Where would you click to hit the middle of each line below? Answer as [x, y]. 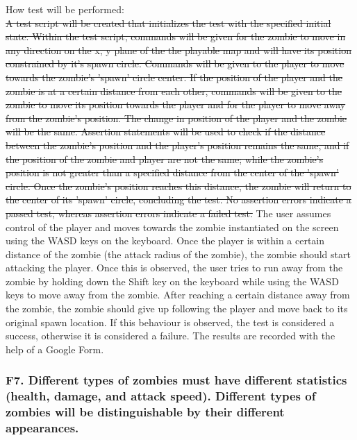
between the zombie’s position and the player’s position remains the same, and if [177, 145]
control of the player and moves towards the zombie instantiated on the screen [172, 227]
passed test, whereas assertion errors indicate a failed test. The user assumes [168, 213]
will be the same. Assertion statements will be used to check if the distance [166, 132]
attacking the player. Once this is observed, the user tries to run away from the [174, 268]
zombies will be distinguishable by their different [145, 412]
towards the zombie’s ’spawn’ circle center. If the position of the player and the [174, 77]
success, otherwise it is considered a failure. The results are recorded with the [171, 336]
